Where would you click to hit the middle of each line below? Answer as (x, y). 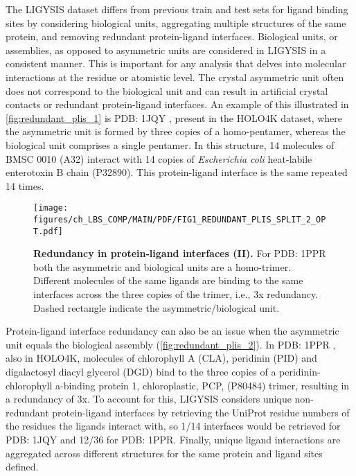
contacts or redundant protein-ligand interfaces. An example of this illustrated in (177, 104)
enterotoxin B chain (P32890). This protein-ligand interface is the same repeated (177, 172)
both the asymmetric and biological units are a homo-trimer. (162, 266)
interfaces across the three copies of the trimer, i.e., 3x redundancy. (176, 294)
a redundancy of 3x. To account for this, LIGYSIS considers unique (149, 399)
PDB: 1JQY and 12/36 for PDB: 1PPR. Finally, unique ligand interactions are (173, 439)
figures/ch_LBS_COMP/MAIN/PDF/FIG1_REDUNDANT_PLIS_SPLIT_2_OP (180, 219)
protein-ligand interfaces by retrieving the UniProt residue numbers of (201, 412)
